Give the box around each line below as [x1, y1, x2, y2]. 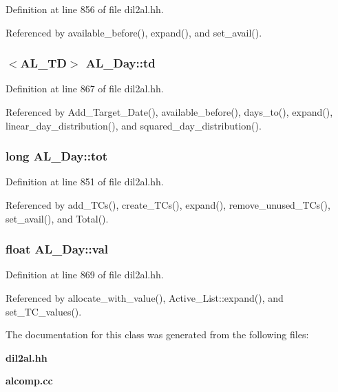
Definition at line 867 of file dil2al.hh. [6, 81, 164, 96]
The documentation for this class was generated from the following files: [6, 327, 309, 342]
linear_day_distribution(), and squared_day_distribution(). [6, 118, 262, 132]
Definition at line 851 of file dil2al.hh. [6, 174, 164, 189]
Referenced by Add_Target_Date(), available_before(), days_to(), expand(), [6, 105, 333, 118]
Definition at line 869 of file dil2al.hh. [6, 267, 164, 282]
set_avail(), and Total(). [6, 211, 109, 225]
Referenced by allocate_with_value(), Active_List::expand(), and [6, 291, 284, 305]
